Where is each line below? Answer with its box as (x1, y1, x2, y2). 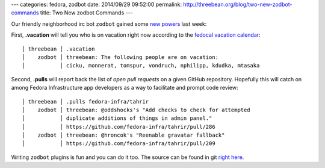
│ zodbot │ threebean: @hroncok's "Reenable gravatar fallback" (22, 132, 225, 138)
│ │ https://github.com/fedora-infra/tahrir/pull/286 (22, 123, 216, 130)
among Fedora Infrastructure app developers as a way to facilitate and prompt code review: (11, 84, 238, 92)
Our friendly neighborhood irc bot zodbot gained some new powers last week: (11, 20, 207, 27)
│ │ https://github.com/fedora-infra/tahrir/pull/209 (22, 140, 216, 147)
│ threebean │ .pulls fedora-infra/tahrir (22, 98, 149, 105)
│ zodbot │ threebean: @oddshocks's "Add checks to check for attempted (22, 106, 250, 113)
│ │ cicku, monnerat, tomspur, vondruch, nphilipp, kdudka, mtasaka (22, 62, 260, 69)
